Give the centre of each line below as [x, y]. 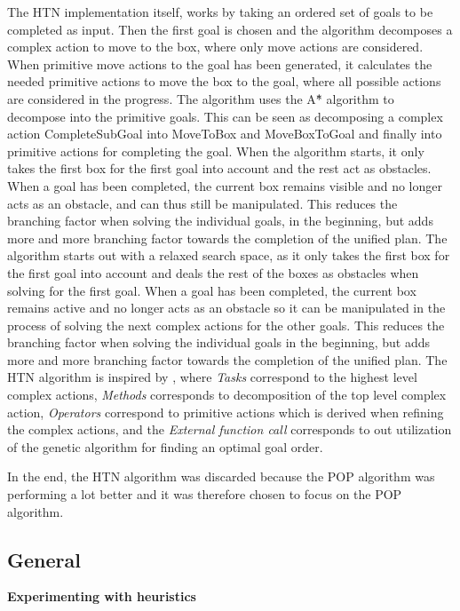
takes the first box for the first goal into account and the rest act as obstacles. [219, 168]
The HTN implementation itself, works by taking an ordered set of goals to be [220, 12]
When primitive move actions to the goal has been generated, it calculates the [220, 63]
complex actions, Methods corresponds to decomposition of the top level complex [227, 395]
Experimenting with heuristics [102, 596]
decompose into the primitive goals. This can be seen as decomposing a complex [225, 116]
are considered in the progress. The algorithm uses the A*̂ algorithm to [201, 98]
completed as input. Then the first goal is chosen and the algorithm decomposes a [230, 29]
